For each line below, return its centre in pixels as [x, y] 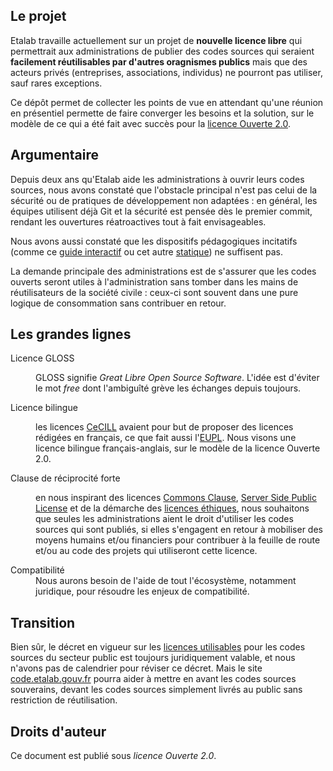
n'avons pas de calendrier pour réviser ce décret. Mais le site [136, 668]
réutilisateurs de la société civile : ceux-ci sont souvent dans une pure [154, 292]
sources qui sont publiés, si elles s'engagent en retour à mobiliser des [179, 530]
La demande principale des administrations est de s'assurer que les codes [163, 271]
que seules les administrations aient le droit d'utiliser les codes [164, 519]
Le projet [38, 16]
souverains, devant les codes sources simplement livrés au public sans [156, 690]
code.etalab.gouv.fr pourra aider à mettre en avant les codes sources [153, 679]
